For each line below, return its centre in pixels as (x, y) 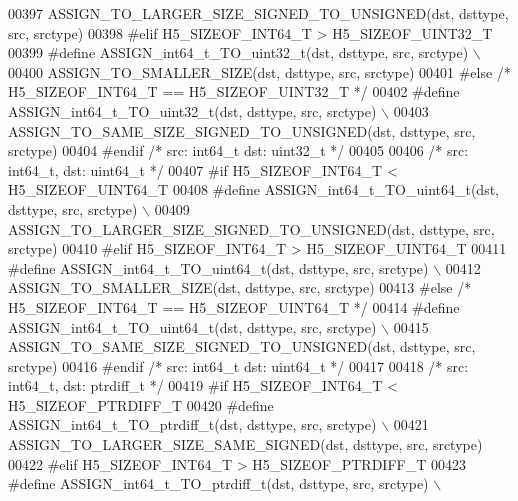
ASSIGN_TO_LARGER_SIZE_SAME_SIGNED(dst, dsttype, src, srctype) (245, 444)
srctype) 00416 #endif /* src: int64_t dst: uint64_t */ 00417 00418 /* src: (238, 365)
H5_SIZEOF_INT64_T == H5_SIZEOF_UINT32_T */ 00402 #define (234, 91)
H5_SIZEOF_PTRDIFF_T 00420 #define (141, 404)
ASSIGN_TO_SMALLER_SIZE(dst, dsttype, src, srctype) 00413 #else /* (240, 287)
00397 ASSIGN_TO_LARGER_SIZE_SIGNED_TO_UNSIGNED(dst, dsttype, (258, 13)
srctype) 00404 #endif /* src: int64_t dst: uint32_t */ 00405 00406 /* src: (238, 150)
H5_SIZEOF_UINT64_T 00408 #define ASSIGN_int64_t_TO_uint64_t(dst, (254, 189)
